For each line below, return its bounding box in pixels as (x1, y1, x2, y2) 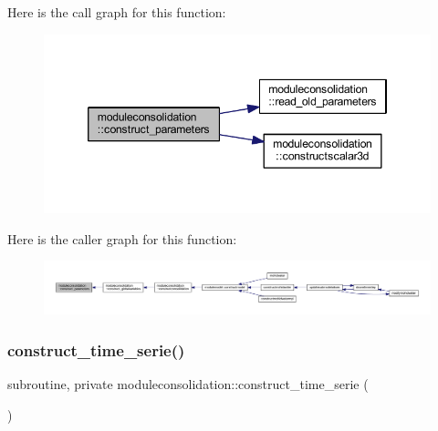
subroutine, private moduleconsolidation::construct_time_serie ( (7, 375, 369, 394)
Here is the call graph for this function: (7, 3, 226, 21)
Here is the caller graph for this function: (7, 229, 237, 248)
